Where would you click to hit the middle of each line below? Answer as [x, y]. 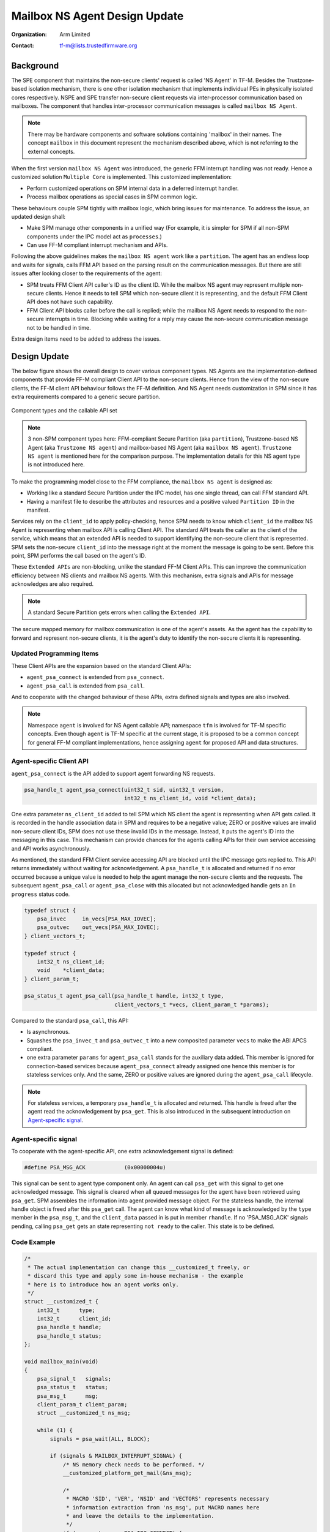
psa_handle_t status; [69, 1336]
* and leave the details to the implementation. [140, 1516]
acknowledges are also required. [53, 584]
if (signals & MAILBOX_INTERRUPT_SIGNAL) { [116, 1456]
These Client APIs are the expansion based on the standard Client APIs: [101, 666]
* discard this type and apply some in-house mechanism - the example [136, 1276]
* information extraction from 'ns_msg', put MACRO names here [163, 1507]
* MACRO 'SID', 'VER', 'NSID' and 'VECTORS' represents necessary [168, 1499]
